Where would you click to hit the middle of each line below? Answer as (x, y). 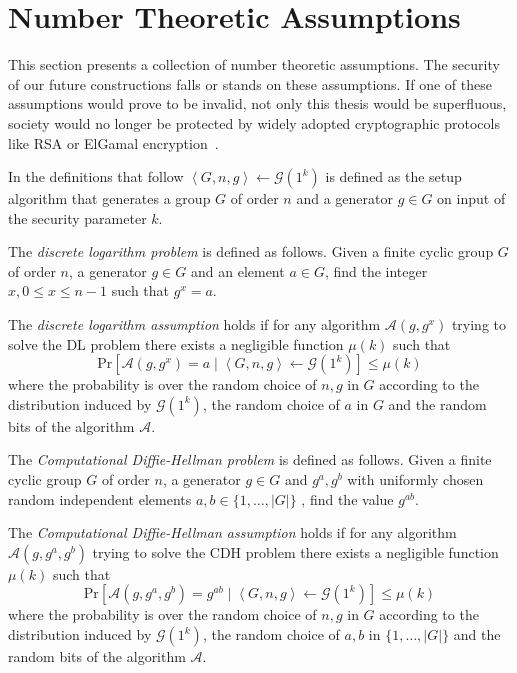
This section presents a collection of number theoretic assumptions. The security (254, 64)
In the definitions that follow (96, 176)
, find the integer (376, 270)
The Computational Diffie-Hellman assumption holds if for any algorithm (232, 532)
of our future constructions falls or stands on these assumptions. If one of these (250, 83)
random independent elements (100, 498)
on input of (471, 198)
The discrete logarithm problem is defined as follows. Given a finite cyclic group (251, 251)
